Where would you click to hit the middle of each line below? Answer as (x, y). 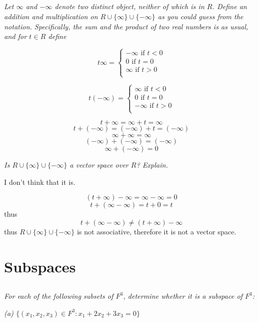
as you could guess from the (201, 16)
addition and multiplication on (51, 16)
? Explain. (152, 165)
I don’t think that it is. (40, 182)
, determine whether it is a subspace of (183, 296)
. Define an (230, 6)
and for (15, 36)
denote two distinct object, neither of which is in (130, 6)
